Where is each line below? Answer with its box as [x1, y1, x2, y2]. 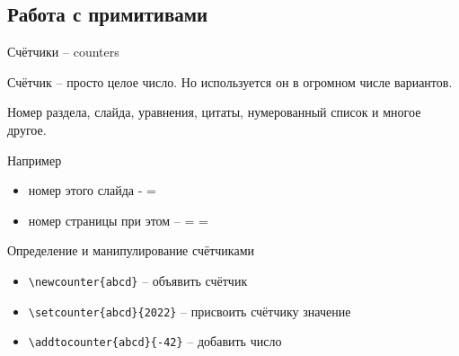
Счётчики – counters [7, 42, 119, 61]
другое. [7, 120, 47, 138]
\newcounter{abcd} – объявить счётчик [28, 271, 248, 289]
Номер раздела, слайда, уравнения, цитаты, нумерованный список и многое [7, 102, 421, 121]
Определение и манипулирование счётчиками [7, 241, 254, 260]
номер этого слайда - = [28, 181, 156, 200]
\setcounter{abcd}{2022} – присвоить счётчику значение [28, 301, 351, 320]
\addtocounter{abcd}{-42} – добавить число [28, 332, 282, 351]
